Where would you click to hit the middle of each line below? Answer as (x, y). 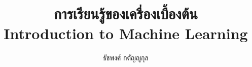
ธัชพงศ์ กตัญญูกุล (126, 58)
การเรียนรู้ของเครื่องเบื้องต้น (126, 13)
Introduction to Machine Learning (126, 33)
